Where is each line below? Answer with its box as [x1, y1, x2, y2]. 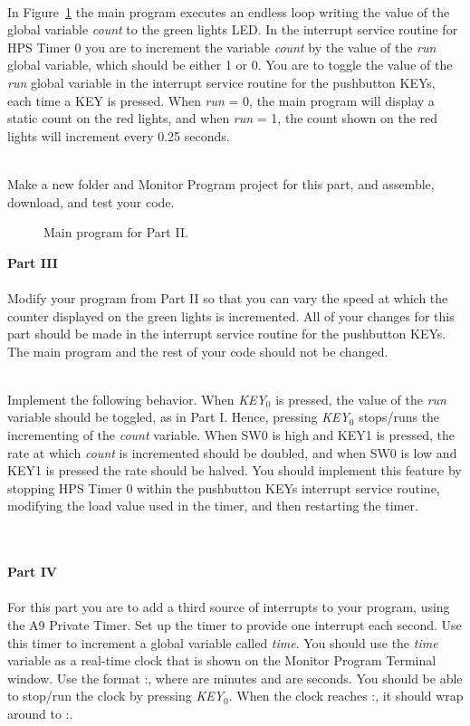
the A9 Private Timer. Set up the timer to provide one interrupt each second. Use [7, 616, 462, 634]
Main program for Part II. [43, 223, 188, 242]
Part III [7, 253, 58, 272]
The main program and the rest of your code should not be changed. [7, 341, 388, 360]
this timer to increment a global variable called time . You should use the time [7, 633, 438, 652]
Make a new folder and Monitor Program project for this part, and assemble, [7, 174, 435, 193]
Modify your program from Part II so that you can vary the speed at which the [7, 288, 448, 307]
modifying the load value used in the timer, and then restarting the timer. [7, 496, 418, 515]
